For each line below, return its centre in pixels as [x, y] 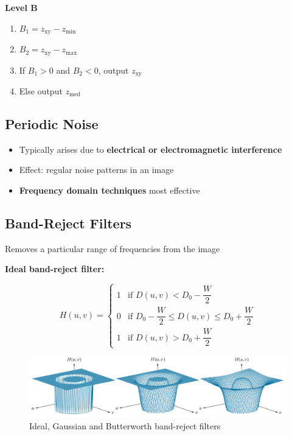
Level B [21, 7]
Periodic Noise [52, 123]
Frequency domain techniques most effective [109, 190]
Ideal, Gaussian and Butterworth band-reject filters [125, 426]
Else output [41, 90]
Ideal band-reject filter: [55, 269]
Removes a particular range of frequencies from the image [113, 248]
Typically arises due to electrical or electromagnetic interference [151, 149]
